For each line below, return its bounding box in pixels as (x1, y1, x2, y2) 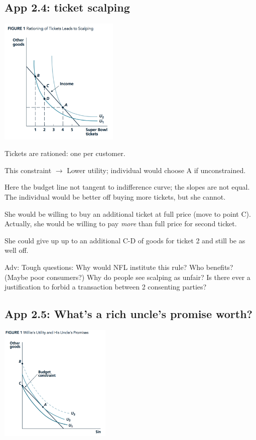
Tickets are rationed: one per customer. (5, 148, 125, 159)
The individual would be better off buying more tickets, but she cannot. (5, 191, 226, 202)
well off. (5, 245, 29, 255)
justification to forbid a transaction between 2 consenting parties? (5, 281, 207, 292)
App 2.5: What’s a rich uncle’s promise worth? (5, 306, 253, 322)
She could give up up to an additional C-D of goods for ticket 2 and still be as (5, 235, 245, 245)
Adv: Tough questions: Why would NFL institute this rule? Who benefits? (5, 261, 233, 272)
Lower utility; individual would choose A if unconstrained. (67, 165, 246, 175)
